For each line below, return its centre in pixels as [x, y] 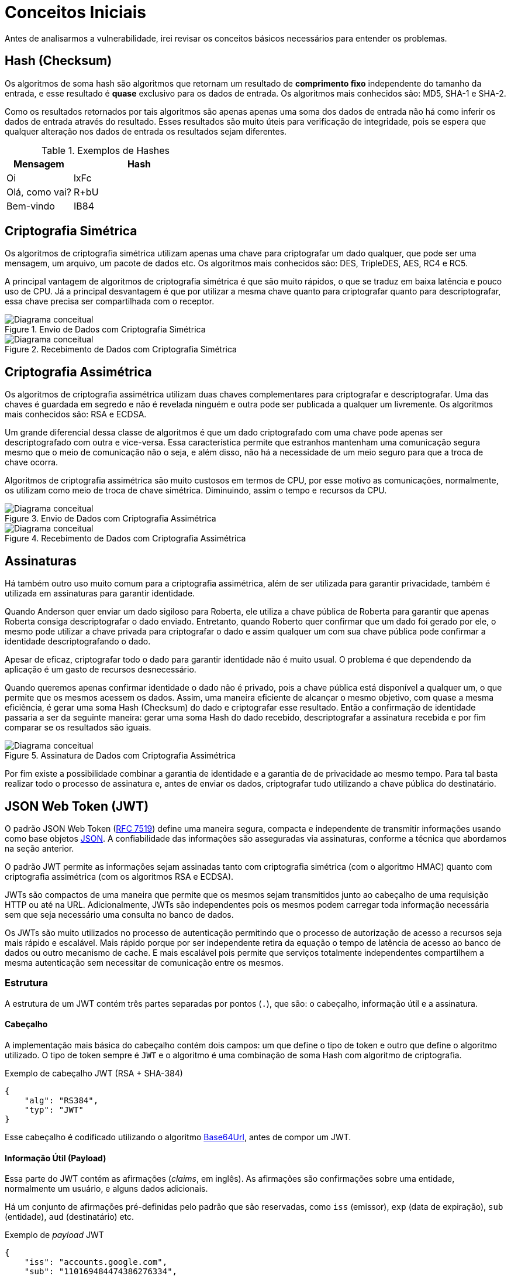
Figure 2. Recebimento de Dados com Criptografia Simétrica [121, 349]
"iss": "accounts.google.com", [96, 1262]
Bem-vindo [31, 206]
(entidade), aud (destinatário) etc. [70, 1217]
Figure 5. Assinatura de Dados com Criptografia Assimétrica [120, 756]
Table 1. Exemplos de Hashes [106, 150]
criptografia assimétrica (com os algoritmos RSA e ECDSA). [119, 876]
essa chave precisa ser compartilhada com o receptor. [110, 301]
